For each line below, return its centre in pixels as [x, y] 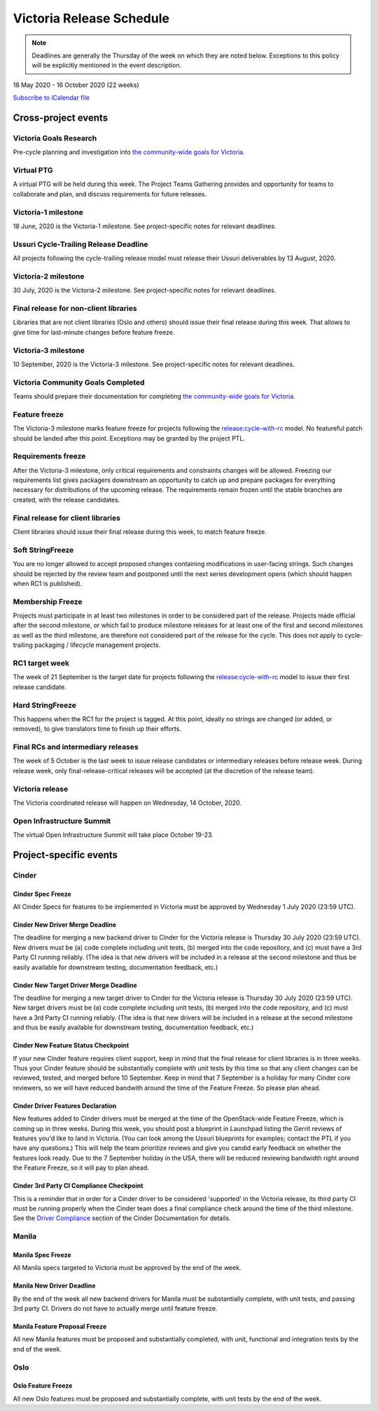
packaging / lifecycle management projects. [97, 645]
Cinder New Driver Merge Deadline [65, 925]
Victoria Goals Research [55, 138]
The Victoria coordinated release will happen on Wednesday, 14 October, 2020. [127, 803]
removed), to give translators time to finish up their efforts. [97, 729]
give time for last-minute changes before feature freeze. [94, 332]
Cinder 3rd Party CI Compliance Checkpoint [78, 1186]
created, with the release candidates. [66, 500]
